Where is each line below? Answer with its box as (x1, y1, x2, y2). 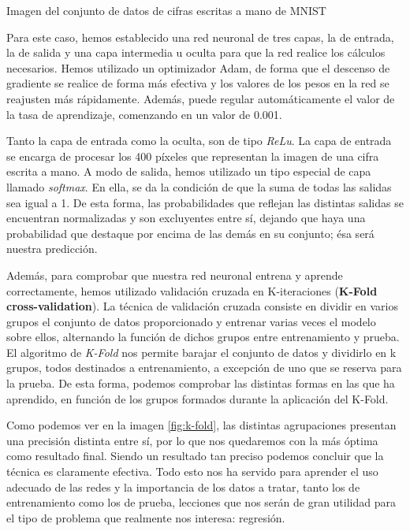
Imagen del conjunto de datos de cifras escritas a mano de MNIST (6, 2, 326, 18)
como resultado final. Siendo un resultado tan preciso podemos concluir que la (6, 447, 384, 464)
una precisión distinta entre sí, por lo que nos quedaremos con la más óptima (6, 432, 378, 448)
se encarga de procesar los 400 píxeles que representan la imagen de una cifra (6, 147, 379, 164)
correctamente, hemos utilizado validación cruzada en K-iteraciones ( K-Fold (6, 282, 378, 299)
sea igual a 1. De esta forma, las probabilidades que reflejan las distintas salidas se (6, 194, 404, 210)
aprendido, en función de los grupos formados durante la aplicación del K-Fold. (6, 390, 389, 407)
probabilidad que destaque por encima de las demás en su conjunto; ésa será (6, 225, 375, 241)
